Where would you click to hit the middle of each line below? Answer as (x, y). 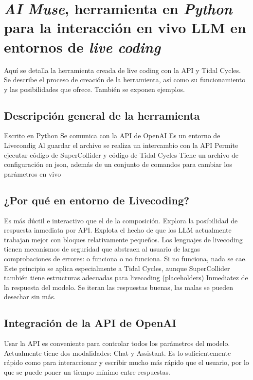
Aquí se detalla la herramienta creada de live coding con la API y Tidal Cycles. (122, 70)
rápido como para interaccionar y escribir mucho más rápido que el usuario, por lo (126, 362)
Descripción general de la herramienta (102, 115)
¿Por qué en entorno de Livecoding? (97, 200)
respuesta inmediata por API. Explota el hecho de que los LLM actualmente (118, 230)
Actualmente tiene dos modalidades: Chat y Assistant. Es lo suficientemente (117, 353)
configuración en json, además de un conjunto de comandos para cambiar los (118, 164)
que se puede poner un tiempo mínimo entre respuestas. (87, 371)
